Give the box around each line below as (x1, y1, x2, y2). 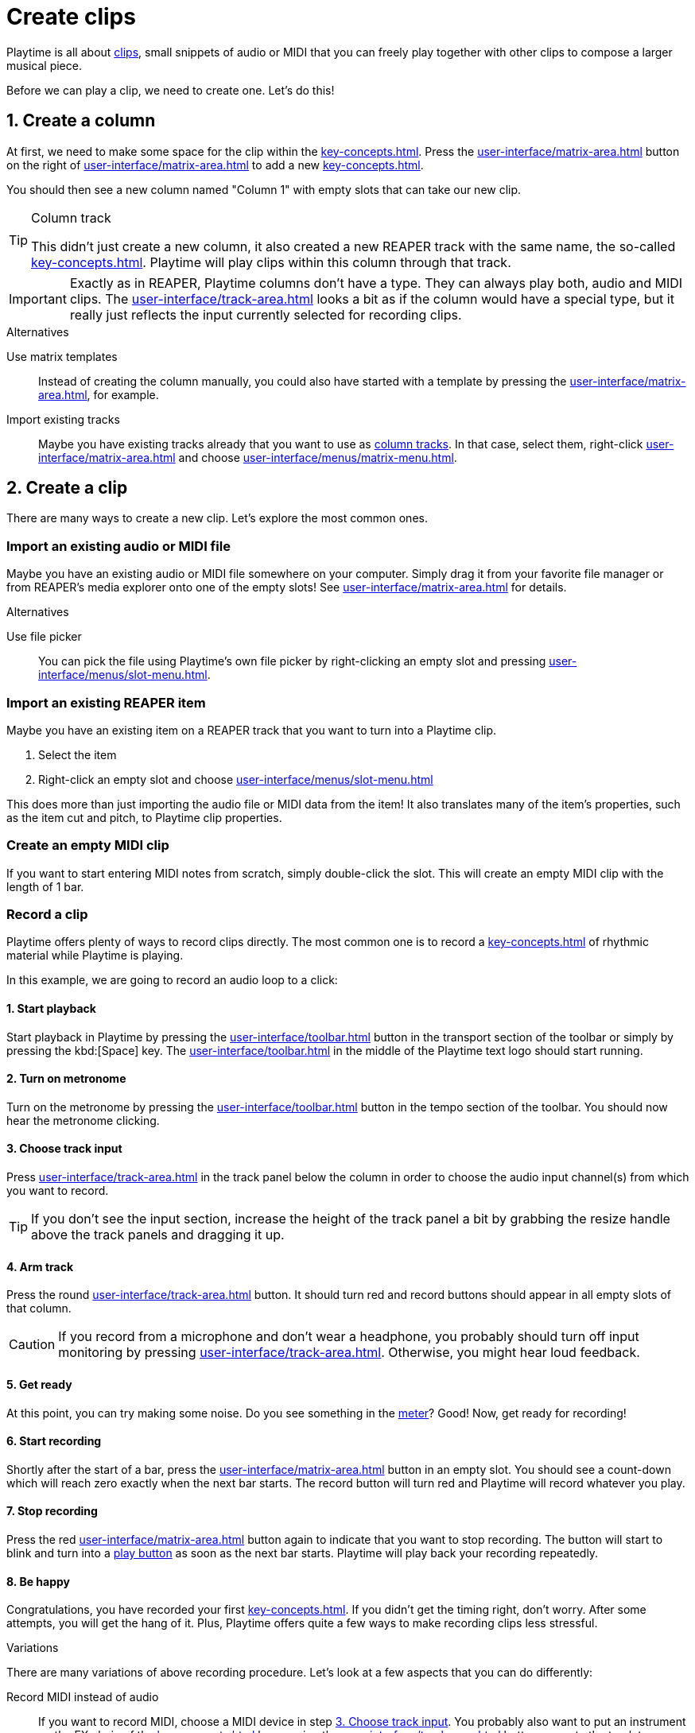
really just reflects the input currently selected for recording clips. (69, 306, 462, 323)
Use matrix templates (6, 349, 118, 363)
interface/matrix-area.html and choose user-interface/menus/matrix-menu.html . (38, 450, 457, 464)
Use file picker (6, 630, 82, 644)
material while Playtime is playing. (6, 948, 184, 963)
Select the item (38, 747, 117, 762)
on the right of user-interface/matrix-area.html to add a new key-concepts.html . (6, 157, 424, 172)
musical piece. (6, 58, 82, 72)
